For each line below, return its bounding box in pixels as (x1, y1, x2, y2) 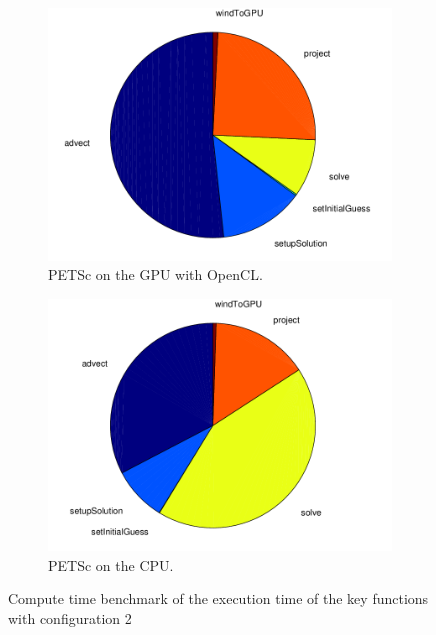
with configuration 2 (8, 608, 132, 629)
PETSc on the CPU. (48, 554, 174, 575)
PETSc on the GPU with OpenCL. (48, 264, 263, 285)
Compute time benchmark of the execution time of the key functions (8, 588, 429, 609)
